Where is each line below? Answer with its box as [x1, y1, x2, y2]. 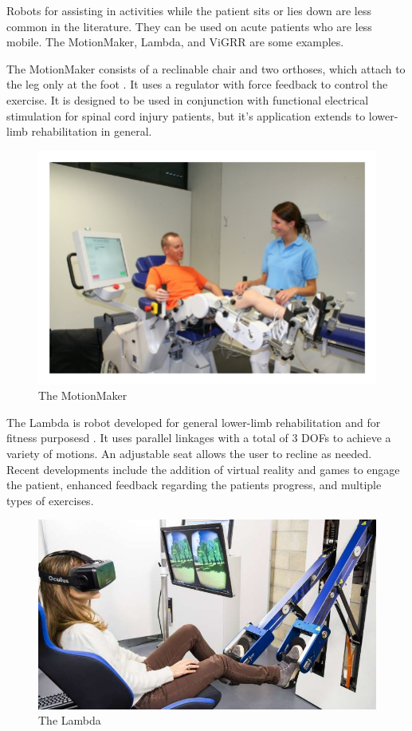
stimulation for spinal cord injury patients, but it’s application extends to [6, 107, 366, 124]
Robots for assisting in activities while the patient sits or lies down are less [6, 2, 371, 18]
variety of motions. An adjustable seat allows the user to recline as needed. [6, 445, 372, 461]
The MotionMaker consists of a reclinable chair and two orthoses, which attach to [6, 60, 406, 77]
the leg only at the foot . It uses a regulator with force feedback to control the [6, 76, 388, 93]
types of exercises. [6, 492, 94, 508]
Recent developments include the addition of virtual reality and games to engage [6, 460, 400, 477]
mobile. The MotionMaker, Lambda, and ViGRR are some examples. [6, 34, 344, 50]
